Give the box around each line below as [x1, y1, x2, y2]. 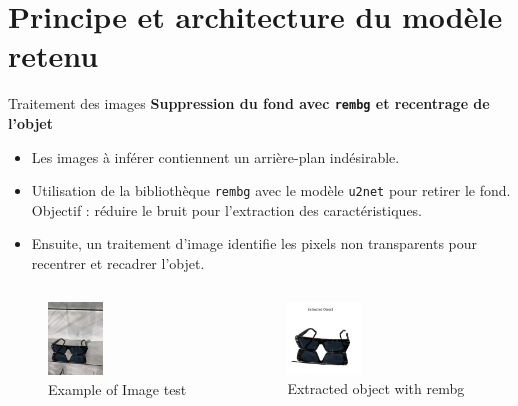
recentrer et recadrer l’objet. [31, 253, 205, 273]
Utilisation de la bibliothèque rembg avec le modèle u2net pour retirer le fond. [31, 180, 511, 201]
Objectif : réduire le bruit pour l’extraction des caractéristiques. [31, 199, 423, 220]
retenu [8, 35, 99, 76]
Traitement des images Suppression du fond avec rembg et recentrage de [8, 93, 490, 114]
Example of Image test [48, 379, 187, 399]
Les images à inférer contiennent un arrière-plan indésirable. [31, 146, 400, 167]
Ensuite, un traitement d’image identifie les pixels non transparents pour [31, 233, 478, 254]
